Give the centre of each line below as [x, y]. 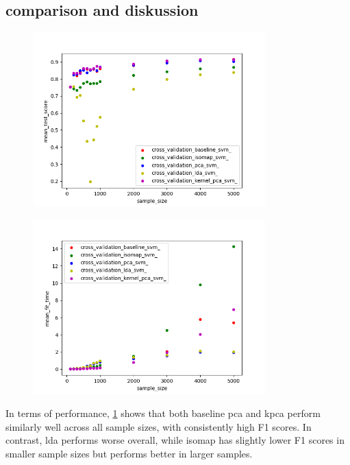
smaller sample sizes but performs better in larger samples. [129, 453]
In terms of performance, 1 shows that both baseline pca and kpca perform [163, 413]
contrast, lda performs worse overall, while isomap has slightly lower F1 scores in [175, 440]
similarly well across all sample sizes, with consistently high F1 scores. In [159, 426]
